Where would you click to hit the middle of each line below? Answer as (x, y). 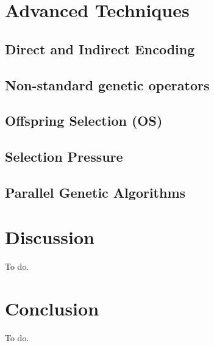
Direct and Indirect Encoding (100, 49)
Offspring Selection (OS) (84, 121)
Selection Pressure (64, 157)
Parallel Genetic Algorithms (95, 192)
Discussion (50, 237)
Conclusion (52, 308)
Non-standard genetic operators (107, 85)
